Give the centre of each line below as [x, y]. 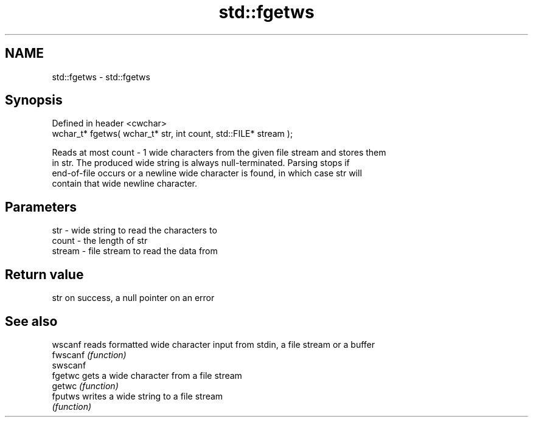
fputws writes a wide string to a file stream [138, 396]
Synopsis [34, 100]
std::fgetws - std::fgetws [101, 77]
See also [31, 321]
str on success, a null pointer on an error [133, 298]
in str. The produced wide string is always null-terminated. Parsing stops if [201, 163]
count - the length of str [100, 241]
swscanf [69, 365]
